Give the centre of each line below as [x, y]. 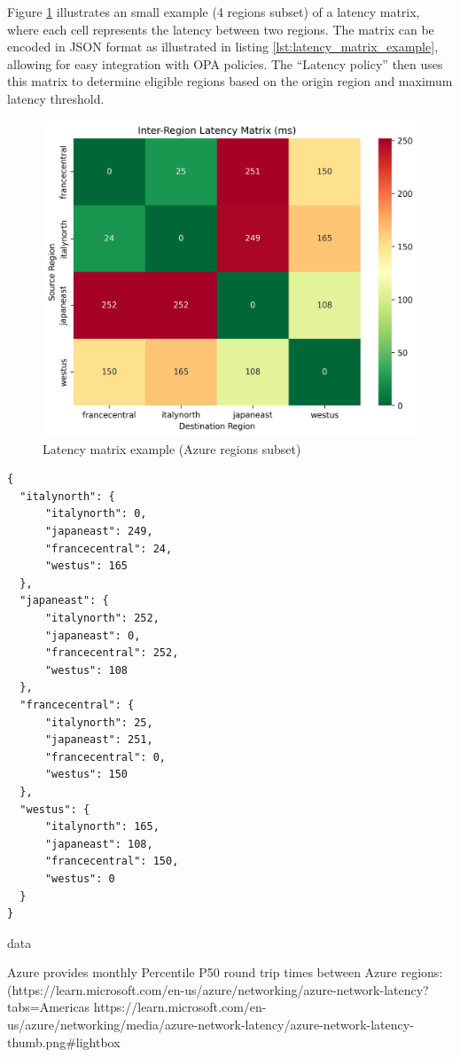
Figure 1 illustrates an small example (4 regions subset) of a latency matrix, [214, 12]
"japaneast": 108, [99, 844]
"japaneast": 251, [99, 740]
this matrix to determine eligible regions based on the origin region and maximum [230, 81]
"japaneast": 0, [93, 635]
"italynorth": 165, [102, 827]
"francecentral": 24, [109, 548]
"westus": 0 [80, 878]
